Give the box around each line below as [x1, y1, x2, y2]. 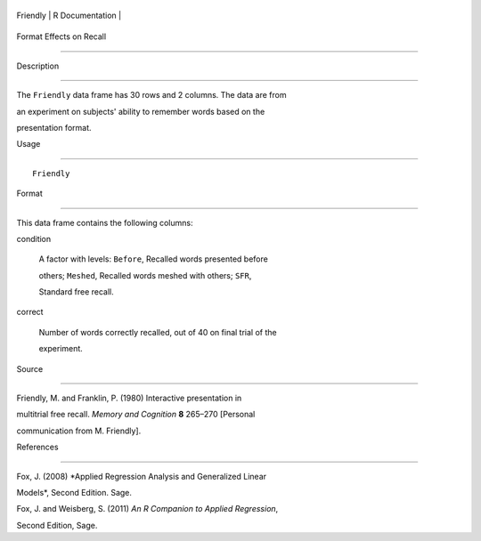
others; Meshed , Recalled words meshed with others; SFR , [38, 270, 252, 280]
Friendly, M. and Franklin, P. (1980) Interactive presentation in [16, 392, 242, 404]
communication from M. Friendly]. [16, 425, 142, 436]
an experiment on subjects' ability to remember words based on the [16, 106, 265, 117]
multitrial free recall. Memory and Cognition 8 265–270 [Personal [16, 409, 256, 420]
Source [16, 363, 44, 374]
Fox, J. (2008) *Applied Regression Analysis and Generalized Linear [16, 471, 267, 481]
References [16, 441, 59, 453]
